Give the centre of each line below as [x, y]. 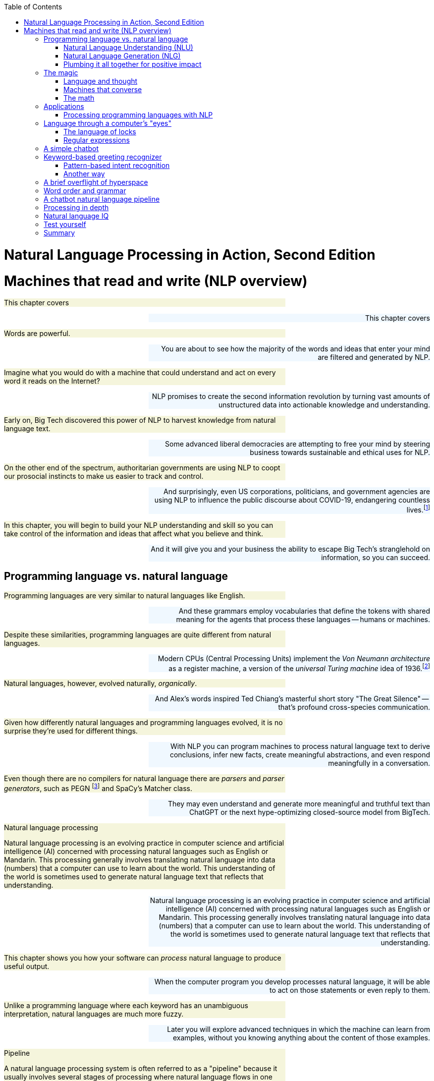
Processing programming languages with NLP [138, 115]
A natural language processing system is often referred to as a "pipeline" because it [141, 1069]
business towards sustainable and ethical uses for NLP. [340, 453]
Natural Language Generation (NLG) [122, 56]
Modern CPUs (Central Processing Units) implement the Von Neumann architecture [294, 658]
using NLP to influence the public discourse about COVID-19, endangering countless [292, 500]
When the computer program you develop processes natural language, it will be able [292, 982]
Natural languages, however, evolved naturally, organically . [101, 683]
